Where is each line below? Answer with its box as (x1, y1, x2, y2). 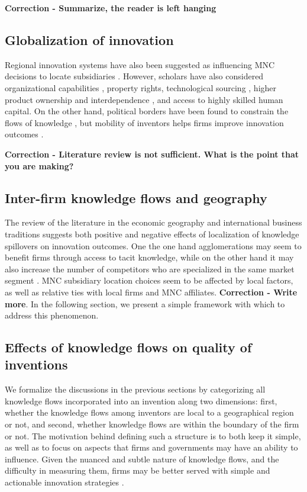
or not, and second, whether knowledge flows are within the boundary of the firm (5, 418, 299, 430)
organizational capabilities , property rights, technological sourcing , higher (5, 81, 277, 94)
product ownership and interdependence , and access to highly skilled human (5, 93, 283, 105)
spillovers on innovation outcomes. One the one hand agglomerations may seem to (5, 239, 302, 252)
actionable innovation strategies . (5, 476, 124, 488)
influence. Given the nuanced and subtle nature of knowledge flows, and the (5, 452, 279, 465)
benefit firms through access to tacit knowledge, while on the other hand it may (5, 251, 294, 263)
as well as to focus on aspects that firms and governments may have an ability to (5, 441, 298, 454)
